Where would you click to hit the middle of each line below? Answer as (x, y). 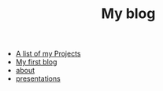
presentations (38, 78)
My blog (128, 14)
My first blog (36, 62)
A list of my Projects (48, 54)
